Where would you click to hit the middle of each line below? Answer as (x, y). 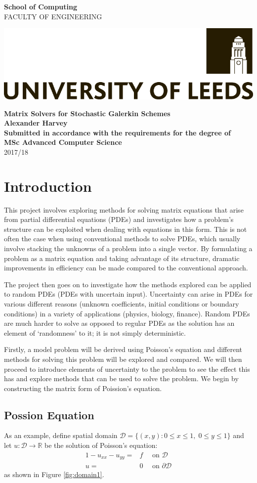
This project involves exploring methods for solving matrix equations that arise (124, 209)
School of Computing (41, 6)
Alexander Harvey (36, 123)
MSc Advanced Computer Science (63, 142)
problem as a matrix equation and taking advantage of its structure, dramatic (122, 258)
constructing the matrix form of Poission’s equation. (83, 388)
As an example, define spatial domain (61, 435)
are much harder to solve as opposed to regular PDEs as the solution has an (119, 323)
